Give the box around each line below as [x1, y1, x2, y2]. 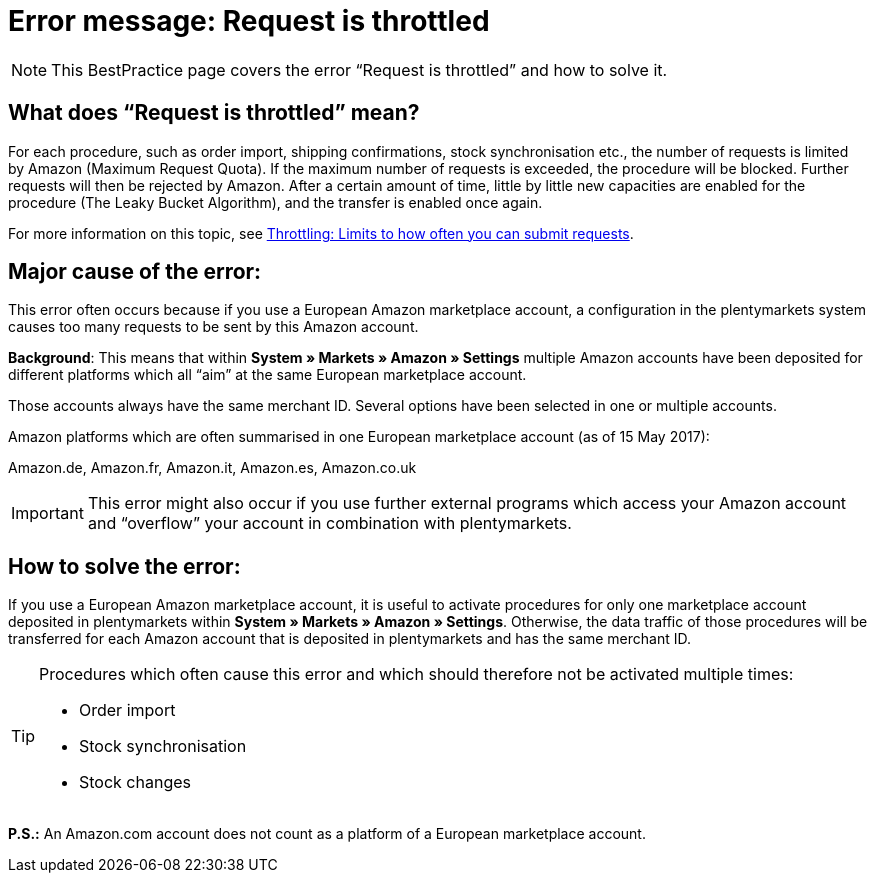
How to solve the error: [8, 553, 241, 579]
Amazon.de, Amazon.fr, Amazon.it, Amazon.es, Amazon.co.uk [8, 459, 417, 477]
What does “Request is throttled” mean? [8, 100, 420, 126]
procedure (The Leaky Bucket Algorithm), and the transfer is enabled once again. [8, 193, 543, 211]
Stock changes [79, 772, 191, 793]
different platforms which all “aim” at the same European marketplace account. [8, 366, 527, 384]
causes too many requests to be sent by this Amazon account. [8, 318, 419, 336]
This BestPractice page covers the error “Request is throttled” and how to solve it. [51, 59, 668, 80]
